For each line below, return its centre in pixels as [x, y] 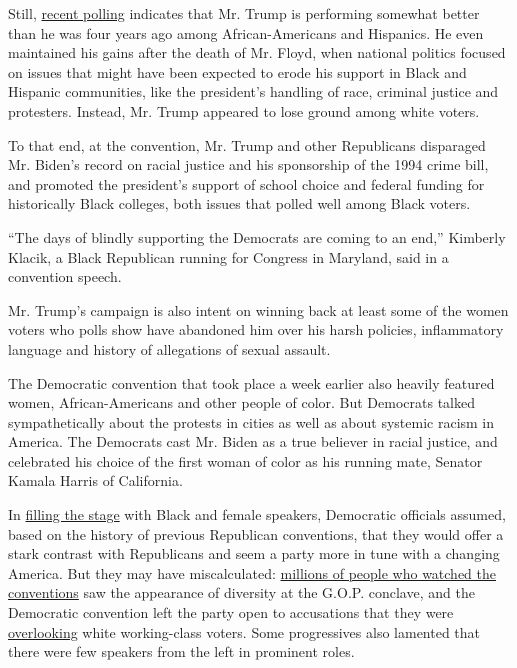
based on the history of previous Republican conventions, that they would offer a [256, 533]
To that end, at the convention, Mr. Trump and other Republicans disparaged [247, 144]
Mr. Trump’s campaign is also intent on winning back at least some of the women [258, 309]
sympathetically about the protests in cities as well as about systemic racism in [251, 421]
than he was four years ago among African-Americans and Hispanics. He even [246, 32]
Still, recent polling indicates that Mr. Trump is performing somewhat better [244, 13]
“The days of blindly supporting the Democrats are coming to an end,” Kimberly [257, 236]
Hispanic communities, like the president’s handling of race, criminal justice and [253, 91]
